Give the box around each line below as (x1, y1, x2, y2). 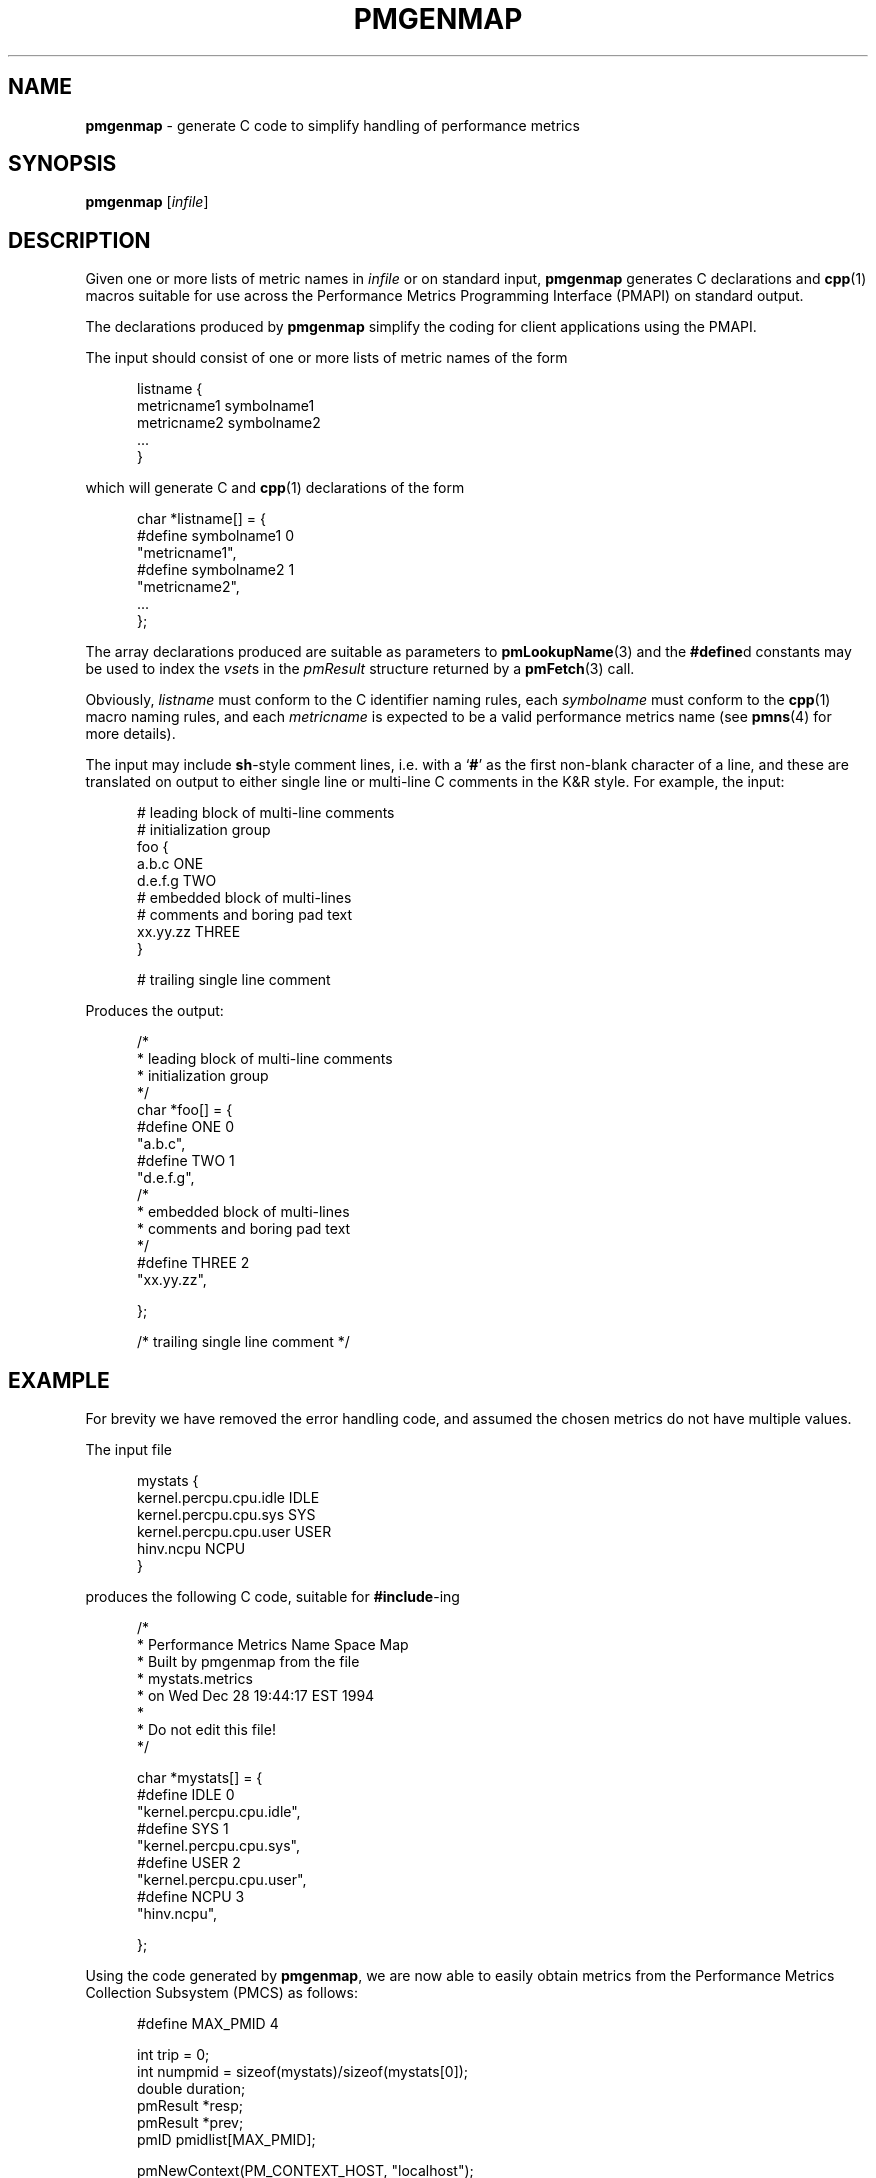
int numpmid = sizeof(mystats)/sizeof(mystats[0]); (137, 2063, 469, 2081)
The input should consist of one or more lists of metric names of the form (85, 349, 568, 367)
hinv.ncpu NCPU (137, 1540, 246, 1558)
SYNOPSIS (8, 151, 117, 177)
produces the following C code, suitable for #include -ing (85, 1588, 460, 1606)
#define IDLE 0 (137, 1786, 235, 1804)
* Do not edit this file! (137, 1721, 276, 1739)
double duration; (137, 2080, 246, 2098)
